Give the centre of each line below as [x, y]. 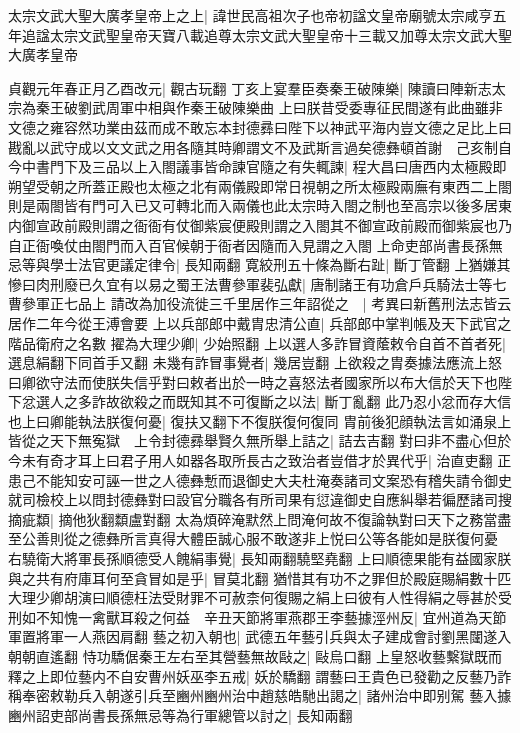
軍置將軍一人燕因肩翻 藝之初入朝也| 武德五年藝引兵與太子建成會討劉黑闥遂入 [260, 636]
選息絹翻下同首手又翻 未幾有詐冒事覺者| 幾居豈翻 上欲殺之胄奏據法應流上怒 [255, 362]
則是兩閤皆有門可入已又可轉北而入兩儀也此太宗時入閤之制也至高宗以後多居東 [260, 205]
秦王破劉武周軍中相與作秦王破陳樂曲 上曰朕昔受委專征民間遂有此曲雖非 [269, 107]
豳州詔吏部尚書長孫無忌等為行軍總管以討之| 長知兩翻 [180, 714]
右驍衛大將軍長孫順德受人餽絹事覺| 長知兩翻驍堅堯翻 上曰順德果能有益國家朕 [260, 558]
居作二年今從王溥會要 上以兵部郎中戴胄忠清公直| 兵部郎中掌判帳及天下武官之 [260, 322]
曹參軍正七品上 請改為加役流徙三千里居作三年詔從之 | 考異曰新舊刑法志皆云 [260, 303]
